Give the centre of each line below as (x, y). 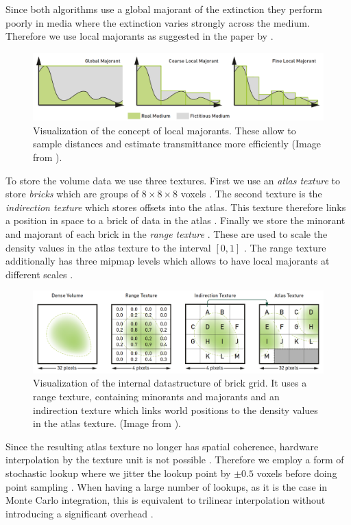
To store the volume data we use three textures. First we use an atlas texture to (173, 180)
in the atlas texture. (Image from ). (107, 423)
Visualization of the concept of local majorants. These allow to (165, 130)
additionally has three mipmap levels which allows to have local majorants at (168, 261)
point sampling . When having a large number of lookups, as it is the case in (167, 486)
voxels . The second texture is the (251, 194)
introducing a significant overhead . (80, 513)
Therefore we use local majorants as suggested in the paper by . (140, 36)
